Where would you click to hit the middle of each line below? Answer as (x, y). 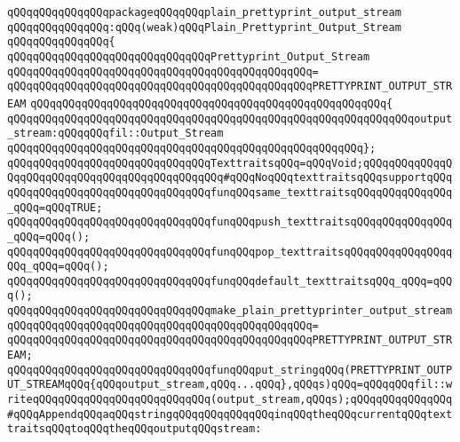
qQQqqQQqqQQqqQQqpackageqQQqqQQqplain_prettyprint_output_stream (204, 12)
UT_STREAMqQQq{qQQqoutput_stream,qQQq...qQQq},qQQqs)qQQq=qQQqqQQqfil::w (230, 385)
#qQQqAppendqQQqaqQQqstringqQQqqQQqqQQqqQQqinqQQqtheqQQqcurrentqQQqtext (230, 414)
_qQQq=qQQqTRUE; (55, 207)
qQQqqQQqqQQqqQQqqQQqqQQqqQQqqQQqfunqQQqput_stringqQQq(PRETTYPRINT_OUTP (230, 370)
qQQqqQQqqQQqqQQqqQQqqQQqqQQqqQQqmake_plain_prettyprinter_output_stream (230, 311)
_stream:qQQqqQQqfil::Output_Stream (115, 134)
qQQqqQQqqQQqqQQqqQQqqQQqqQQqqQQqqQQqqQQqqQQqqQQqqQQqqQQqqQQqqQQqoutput (230, 118)
